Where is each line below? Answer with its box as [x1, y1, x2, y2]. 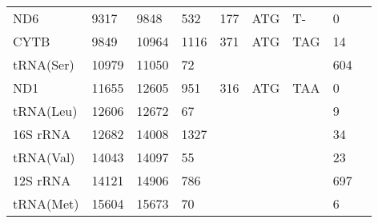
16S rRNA [13, 125, 71, 143]
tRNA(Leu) [13, 102, 78, 120]
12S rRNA [13, 171, 71, 189]
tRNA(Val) [13, 148, 75, 166]
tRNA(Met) [13, 194, 79, 213]
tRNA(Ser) [13, 55, 74, 74]
